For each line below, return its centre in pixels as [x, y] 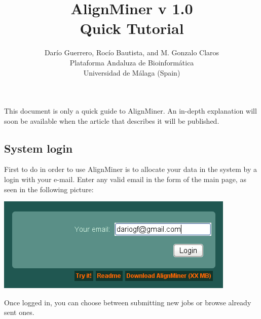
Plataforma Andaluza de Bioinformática [132, 62]
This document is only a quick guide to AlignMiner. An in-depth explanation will [130, 111]
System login [39, 148]
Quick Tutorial [132, 28]
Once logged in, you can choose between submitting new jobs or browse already [128, 302]
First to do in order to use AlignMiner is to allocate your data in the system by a [130, 169]
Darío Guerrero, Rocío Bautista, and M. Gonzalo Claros [132, 52]
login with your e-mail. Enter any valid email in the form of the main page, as [125, 179]
